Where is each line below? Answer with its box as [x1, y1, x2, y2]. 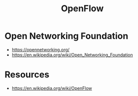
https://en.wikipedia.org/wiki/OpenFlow [11, 85, 92, 91]
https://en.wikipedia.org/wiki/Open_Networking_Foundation [11, 52, 133, 58]
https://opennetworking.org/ [11, 47, 70, 52]
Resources [4, 69, 50, 80]
